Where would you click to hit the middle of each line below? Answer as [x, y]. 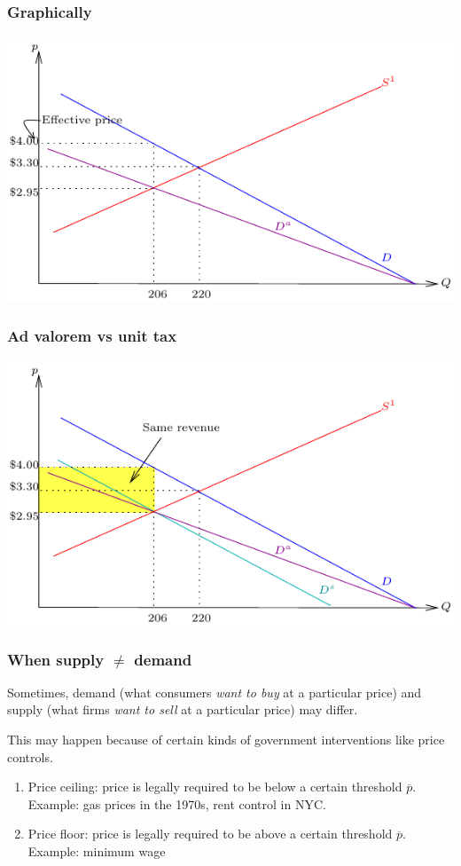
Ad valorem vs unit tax [92, 335]
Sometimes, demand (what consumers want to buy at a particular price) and [215, 692]
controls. [30, 756]
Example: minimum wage [97, 851]
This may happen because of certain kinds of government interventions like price [226, 740]
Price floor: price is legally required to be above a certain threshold [210, 834]
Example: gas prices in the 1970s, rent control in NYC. [177, 803]
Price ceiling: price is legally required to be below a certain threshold [215, 787]
